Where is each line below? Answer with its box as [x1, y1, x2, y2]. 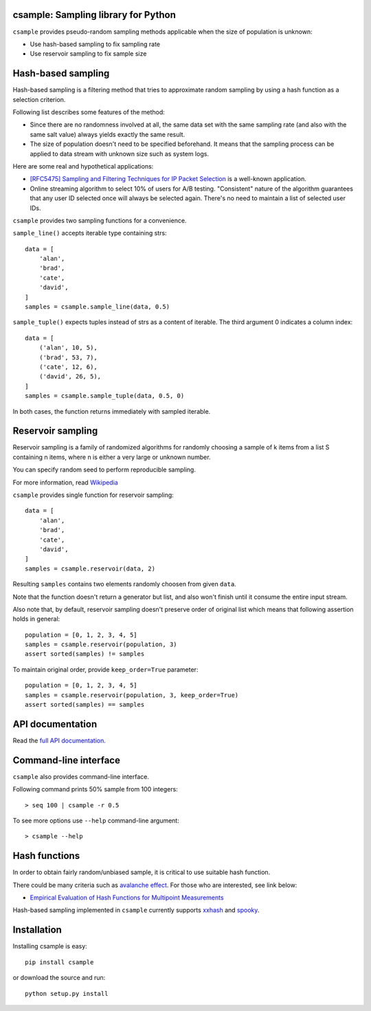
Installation [12, 924, 62, 936]
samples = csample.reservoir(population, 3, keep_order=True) [25, 691, 239, 699]
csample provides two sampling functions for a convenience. [12, 216, 187, 224]
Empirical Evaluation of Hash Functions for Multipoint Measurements [30, 893, 224, 902]
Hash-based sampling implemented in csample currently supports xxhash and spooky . [12, 906, 260, 915]
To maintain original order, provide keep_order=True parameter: [12, 665, 199, 674]
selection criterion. [12, 95, 66, 103]
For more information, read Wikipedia [12, 478, 118, 487]
